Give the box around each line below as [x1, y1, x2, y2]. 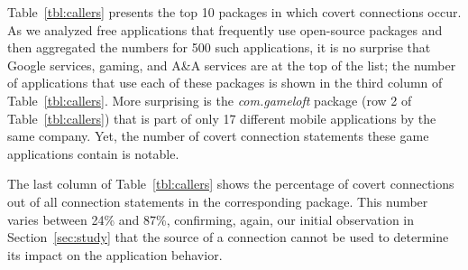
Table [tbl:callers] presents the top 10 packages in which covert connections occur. [7, 3, 462, 21]
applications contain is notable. [7, 144, 179, 163]
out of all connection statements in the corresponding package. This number [7, 191, 428, 210]
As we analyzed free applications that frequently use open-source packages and [7, 20, 443, 39]
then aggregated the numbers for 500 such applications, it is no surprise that [7, 38, 431, 57]
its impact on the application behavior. [7, 245, 223, 264]
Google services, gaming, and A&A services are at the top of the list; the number [7, 55, 456, 74]
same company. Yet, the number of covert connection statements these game [7, 126, 429, 145]
